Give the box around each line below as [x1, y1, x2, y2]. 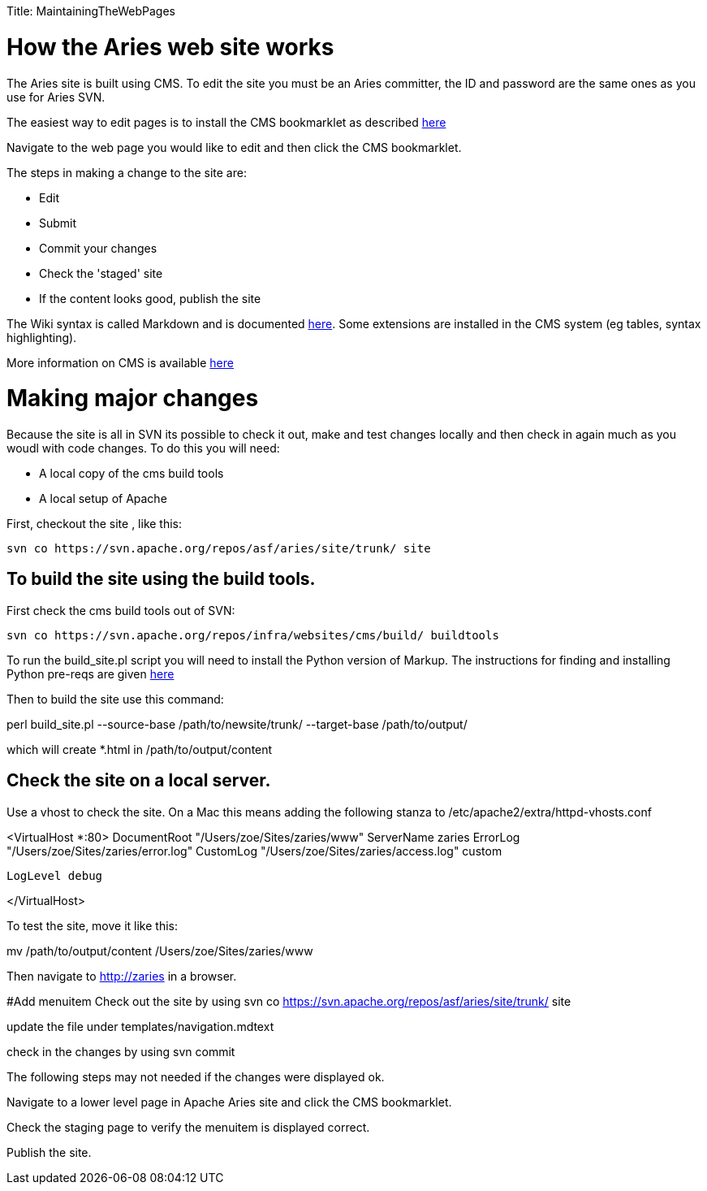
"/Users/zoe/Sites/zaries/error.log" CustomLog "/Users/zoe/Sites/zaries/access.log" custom [6, 843, 502, 858]
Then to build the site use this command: [6, 691, 224, 706]
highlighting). [6, 330, 77, 344]
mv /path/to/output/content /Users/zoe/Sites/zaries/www [6, 943, 313, 958]
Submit [39, 215, 77, 230]
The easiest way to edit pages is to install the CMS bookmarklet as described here [6, 115, 446, 129]
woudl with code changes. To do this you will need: [6, 441, 280, 455]
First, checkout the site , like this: [6, 517, 183, 531]
